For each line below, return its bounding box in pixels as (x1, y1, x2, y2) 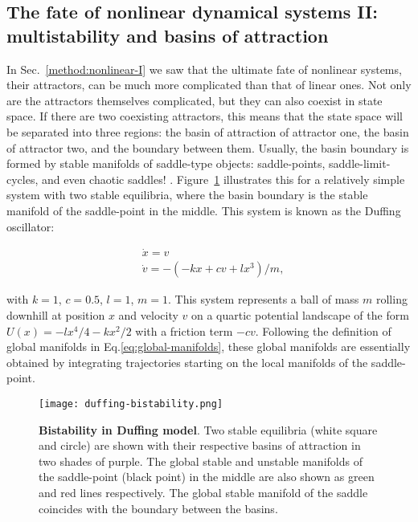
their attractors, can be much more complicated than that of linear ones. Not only (6, 76, 412, 93)
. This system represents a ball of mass (167, 291, 359, 308)
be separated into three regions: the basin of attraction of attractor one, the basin (6, 123, 409, 140)
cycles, (6, 170, 39, 187)
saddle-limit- (329, 155, 391, 172)
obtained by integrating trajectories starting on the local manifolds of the (6, 353, 368, 370)
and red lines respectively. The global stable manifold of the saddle (39, 484, 368, 500)
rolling (375, 291, 408, 308)
